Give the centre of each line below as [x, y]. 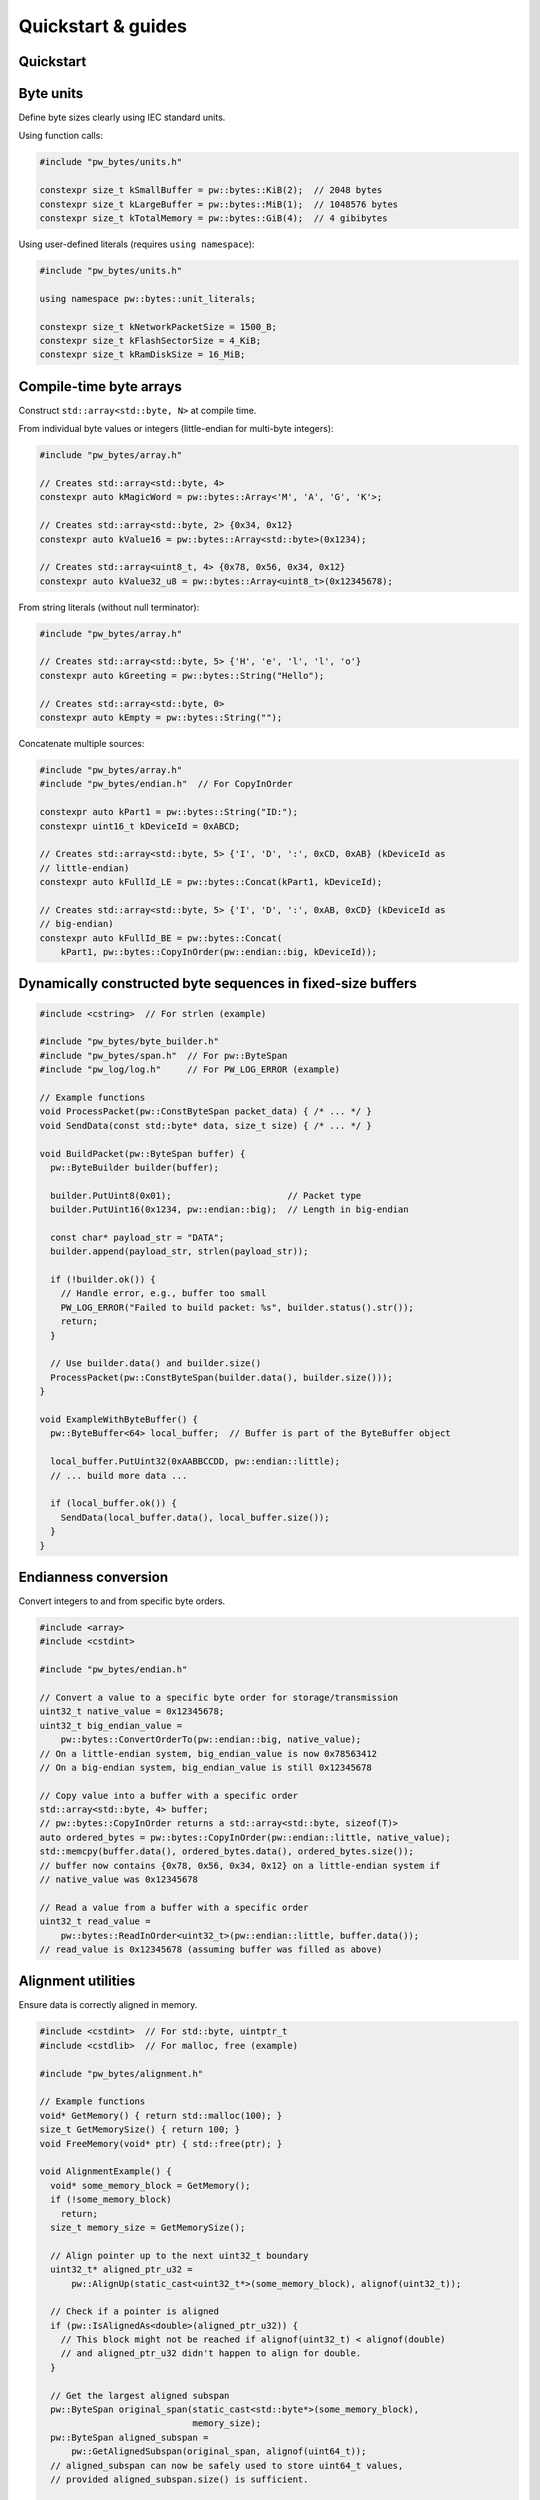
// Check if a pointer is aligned [135, 2311]
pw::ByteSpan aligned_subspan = [129, 2437]
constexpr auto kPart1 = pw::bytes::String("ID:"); [169, 812]
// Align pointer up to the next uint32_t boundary [179, 2255]
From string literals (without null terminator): [109, 607]
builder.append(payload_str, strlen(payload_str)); [179, 1251]
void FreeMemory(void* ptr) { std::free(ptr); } [161, 2143]
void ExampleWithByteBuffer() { [119, 1419]
